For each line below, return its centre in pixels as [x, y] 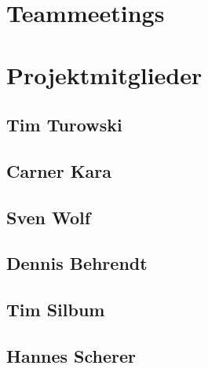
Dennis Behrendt [77, 263]
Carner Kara [59, 170]
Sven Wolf [49, 217]
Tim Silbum [56, 310]
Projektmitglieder [104, 74]
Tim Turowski [64, 125]
